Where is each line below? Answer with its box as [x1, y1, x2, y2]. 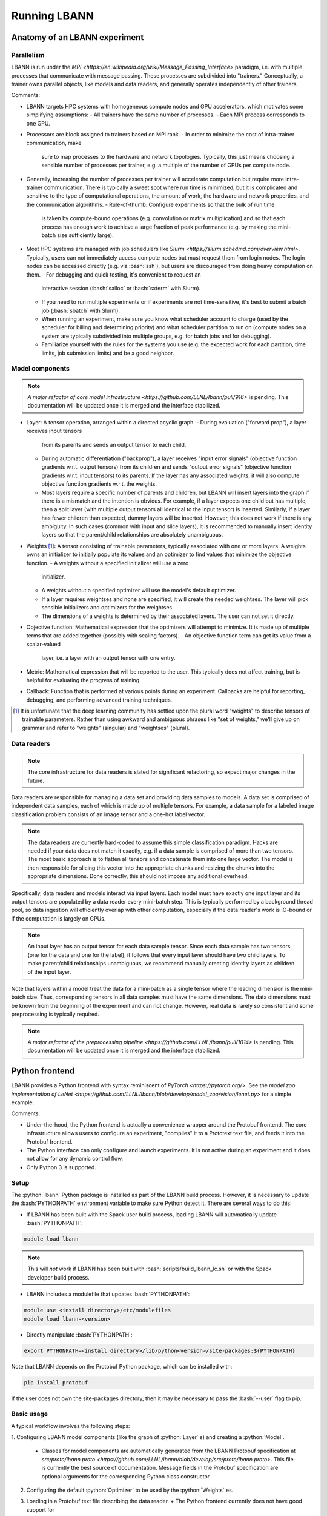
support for [26, 1506, 54, 1513]
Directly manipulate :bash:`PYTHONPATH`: [26, 1331, 133, 1338]
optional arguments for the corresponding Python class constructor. [41, 1472, 211, 1480]
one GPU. [26, 119, 51, 127]
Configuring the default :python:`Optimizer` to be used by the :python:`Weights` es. [26, 1486, 234, 1494]
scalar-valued [26, 640, 61, 648]
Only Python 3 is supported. [26, 1163, 96, 1170]
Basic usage [11, 1410, 48, 1418]
